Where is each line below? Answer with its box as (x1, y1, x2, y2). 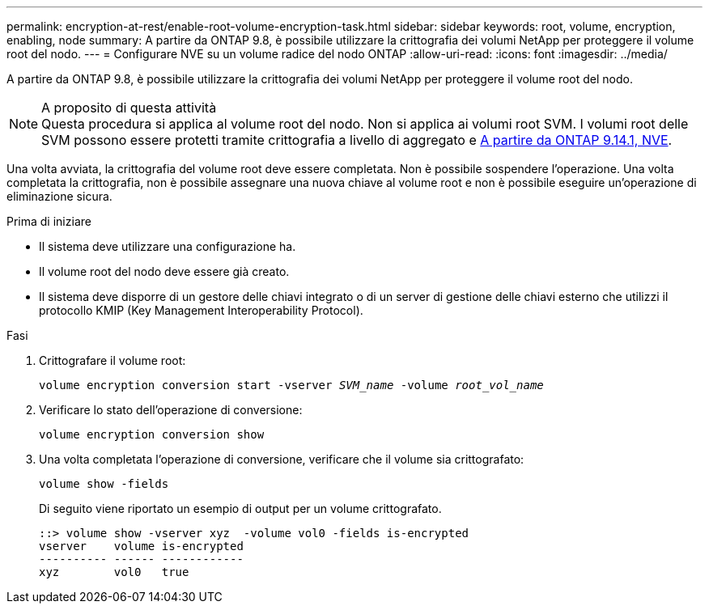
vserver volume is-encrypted (39, 540, 244, 553)
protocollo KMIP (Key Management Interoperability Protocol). (39, 303, 363, 317)
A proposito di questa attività (41, 100, 217, 116)
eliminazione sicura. (6, 189, 113, 203)
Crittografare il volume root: (39, 354, 186, 367)
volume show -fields (39, 477, 169, 490)
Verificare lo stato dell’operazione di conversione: (39, 403, 303, 417)
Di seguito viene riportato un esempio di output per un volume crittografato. (39, 502, 442, 515)
